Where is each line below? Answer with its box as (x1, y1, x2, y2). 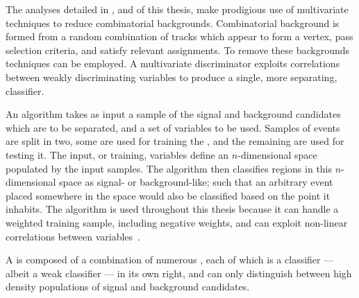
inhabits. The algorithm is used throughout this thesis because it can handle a (6, 202, 339, 216)
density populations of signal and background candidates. (6, 279, 250, 294)
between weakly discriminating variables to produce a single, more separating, (6, 69, 337, 84)
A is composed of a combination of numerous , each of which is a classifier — (6, 252, 334, 267)
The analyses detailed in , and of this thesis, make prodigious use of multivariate (6, 2, 349, 16)
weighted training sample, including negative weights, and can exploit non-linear (6, 215, 348, 229)
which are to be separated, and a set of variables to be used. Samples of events (6, 120, 340, 134)
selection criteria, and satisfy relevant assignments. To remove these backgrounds (6, 42, 350, 57)
